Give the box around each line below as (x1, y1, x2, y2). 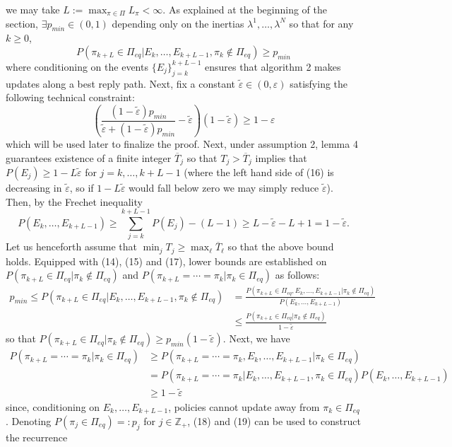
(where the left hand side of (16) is (184, 164, 334, 179)
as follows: (275, 267, 320, 282)
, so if (69, 180, 94, 195)
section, (6, 16, 38, 30)
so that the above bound (227, 239, 334, 254)
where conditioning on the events (6, 59, 148, 74)
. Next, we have (222, 331, 290, 346)
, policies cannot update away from (168, 399, 320, 414)
